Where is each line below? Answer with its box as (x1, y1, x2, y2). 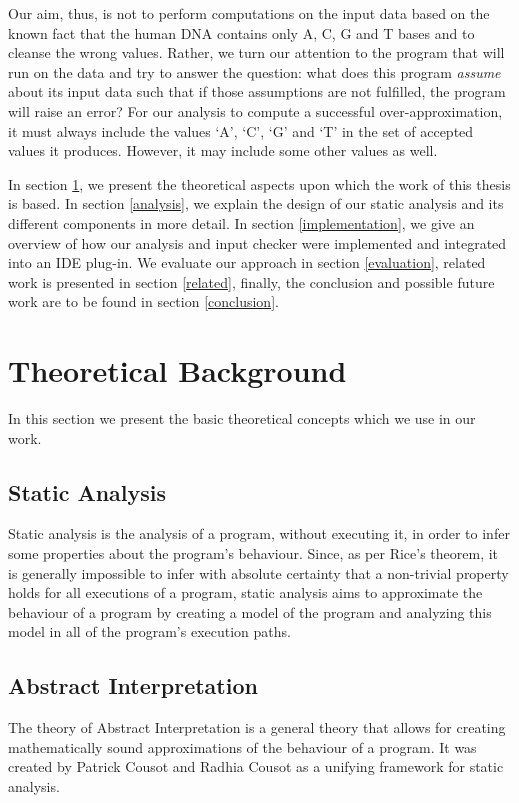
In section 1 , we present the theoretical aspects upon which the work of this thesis (8, 173, 511, 194)
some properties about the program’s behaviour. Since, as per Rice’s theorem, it (8, 543, 499, 564)
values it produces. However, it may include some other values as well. (8, 140, 438, 161)
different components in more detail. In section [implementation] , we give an (8, 212, 475, 233)
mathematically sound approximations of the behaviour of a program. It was (8, 736, 477, 757)
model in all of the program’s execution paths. (8, 621, 291, 642)
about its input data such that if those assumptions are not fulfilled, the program (8, 81, 506, 102)
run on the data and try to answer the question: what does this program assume (8, 61, 501, 82)
